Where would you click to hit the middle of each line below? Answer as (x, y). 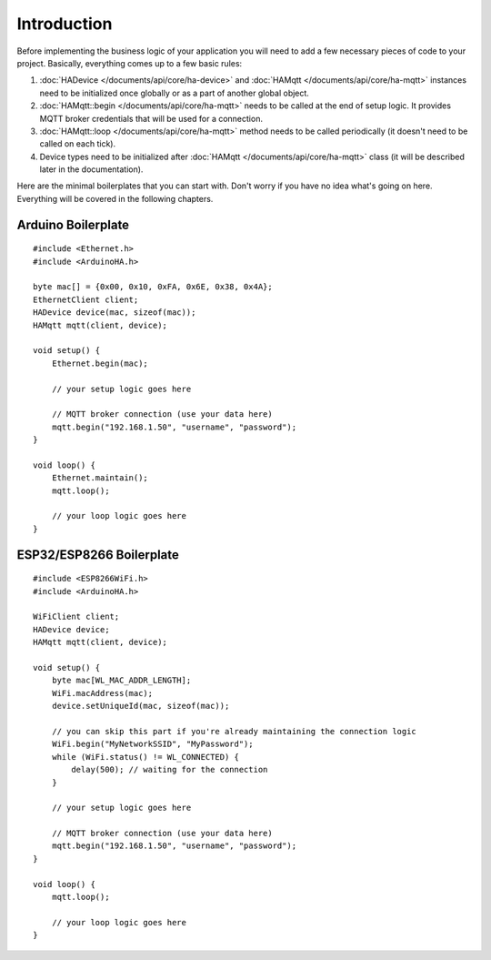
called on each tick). (78, 144)
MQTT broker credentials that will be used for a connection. (151, 118)
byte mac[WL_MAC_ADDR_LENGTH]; (121, 681)
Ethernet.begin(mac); (100, 363)
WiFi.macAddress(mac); (102, 693)
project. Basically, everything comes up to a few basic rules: (130, 63)
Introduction (65, 24)
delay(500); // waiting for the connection (170, 770)
